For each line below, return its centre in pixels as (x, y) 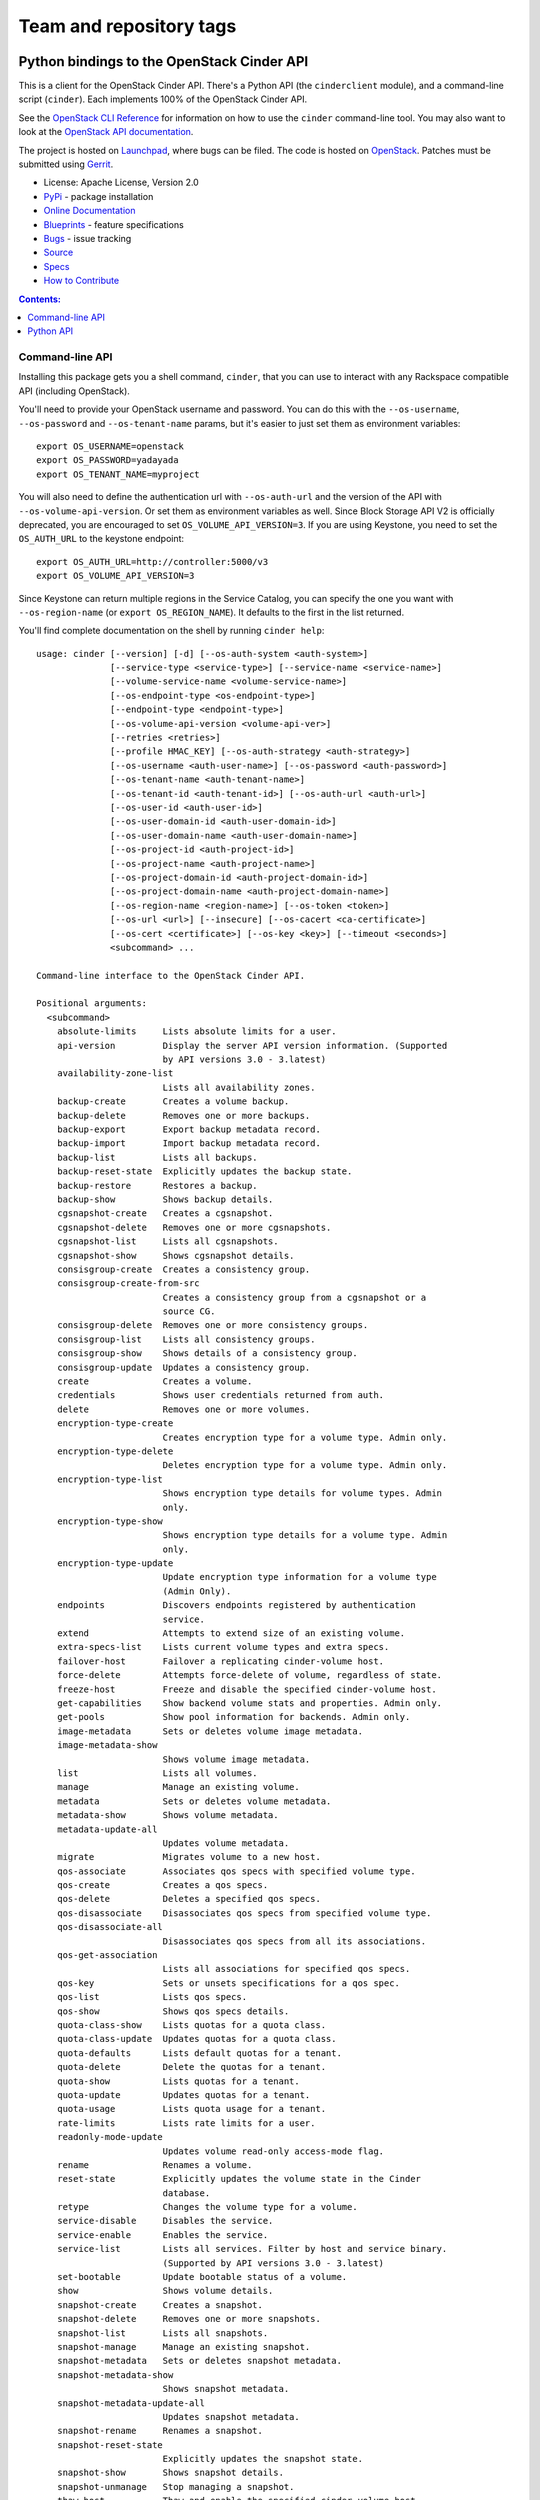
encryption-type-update (115, 1563)
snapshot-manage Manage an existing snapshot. (183, 2346)
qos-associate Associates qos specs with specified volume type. (236, 1871)
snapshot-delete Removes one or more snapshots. (189, 2319)
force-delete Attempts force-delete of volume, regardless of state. (249, 1675)
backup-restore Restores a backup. (157, 1185)
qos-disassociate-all (110, 1927)
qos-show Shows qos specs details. (173, 2011)
